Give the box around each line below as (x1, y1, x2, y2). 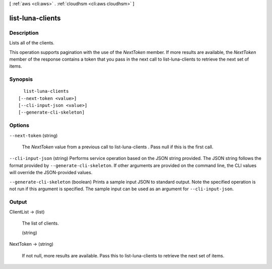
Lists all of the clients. (9, 40, 55, 46)
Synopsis (9, 76, 33, 83)
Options (9, 122, 30, 129)
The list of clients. (22, 220, 59, 227)
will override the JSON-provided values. (9, 170, 93, 176)
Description (9, 29, 39, 36)
